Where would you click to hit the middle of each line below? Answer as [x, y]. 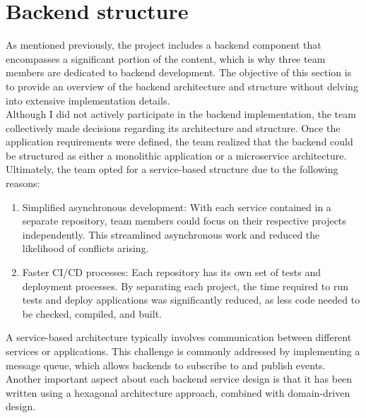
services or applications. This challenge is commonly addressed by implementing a [183, 351]
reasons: [23, 183]
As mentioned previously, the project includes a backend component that [164, 45]
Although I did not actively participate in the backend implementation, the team [181, 114]
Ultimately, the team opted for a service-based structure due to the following [172, 169]
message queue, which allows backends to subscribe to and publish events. [166, 365]
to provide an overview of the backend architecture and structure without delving [182, 86]
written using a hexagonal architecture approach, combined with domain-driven [178, 392]
